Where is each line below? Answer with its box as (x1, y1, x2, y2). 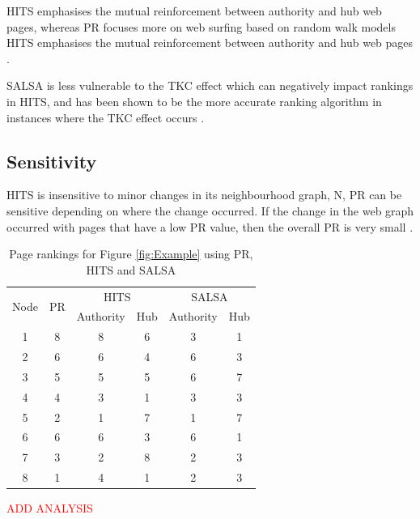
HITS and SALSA (86, 261, 176, 278)
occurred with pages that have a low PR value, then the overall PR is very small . (6, 218, 414, 235)
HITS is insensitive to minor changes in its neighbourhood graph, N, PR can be (6, 186, 402, 203)
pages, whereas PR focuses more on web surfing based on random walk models (6, 18, 396, 35)
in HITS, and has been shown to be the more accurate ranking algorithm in (6, 92, 382, 109)
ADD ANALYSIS (6, 500, 93, 517)
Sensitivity (6, 148, 97, 173)
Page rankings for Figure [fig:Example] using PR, (9, 245, 253, 262)
